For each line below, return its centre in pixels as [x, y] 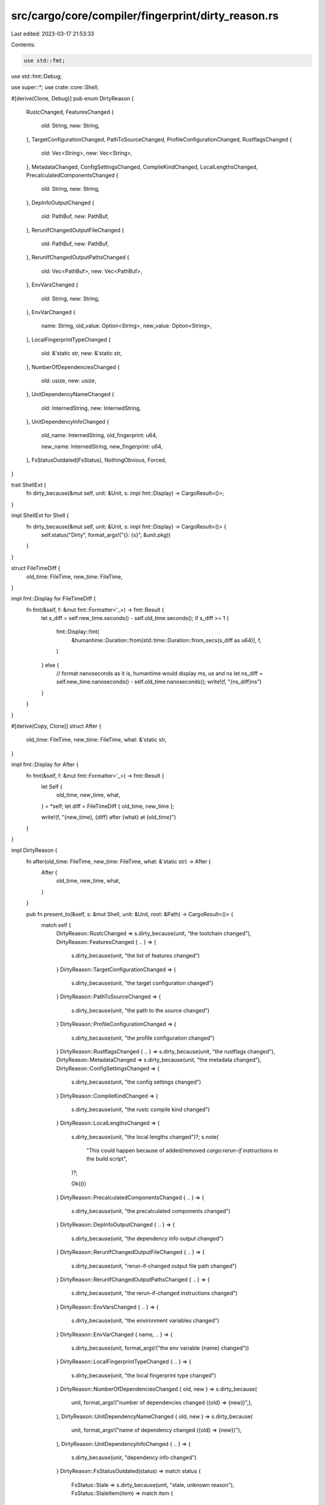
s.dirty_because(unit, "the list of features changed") [135, 956]
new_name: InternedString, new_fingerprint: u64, [102, 446]
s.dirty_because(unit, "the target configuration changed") [142, 983]
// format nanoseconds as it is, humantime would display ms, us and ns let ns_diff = [159, 674]
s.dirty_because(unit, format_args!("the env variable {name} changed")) [160, 1348]
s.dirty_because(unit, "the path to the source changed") [141, 1010]
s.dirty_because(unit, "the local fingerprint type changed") [144, 1375]
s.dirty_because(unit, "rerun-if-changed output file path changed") [154, 1266]
